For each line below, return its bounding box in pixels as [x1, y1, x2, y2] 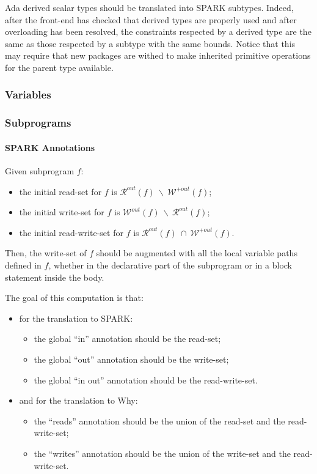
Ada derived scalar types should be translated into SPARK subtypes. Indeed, [5, 1, 294, 13]
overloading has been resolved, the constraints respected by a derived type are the [5, 25, 312, 38]
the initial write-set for [19, 206, 104, 218]
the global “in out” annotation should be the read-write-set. [34, 373, 258, 386]
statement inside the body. [5, 270, 104, 283]
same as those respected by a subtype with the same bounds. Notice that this [5, 37, 296, 50]
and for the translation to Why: [19, 394, 138, 407]
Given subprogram [5, 165, 75, 177]
